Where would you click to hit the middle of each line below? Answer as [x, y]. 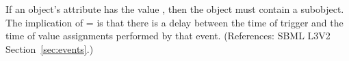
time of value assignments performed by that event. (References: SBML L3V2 [168, 36]
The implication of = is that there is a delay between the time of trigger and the [174, 22]
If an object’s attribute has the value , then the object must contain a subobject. [175, 9]
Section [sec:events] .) [50, 48]
